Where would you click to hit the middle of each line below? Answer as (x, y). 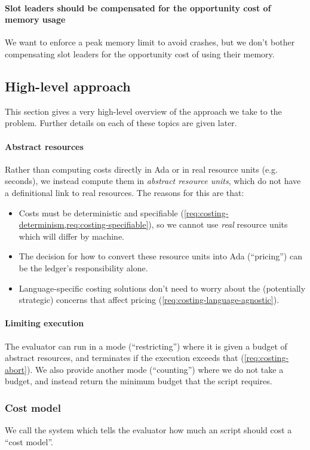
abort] (16, 369)
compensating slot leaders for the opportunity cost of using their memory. (140, 53)
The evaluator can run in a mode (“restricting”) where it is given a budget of (146, 346)
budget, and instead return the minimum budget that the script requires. (139, 381)
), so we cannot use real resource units (218, 224)
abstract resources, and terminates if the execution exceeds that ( (125, 358)
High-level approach (68, 86)
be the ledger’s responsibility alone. (83, 267)
